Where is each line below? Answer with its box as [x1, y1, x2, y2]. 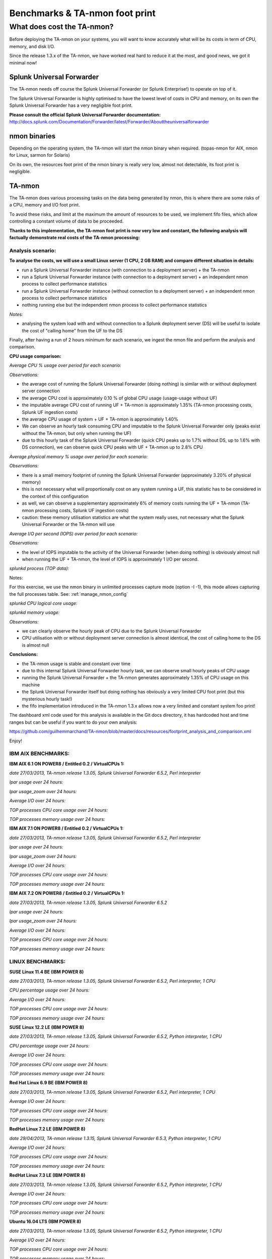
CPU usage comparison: [9, 353, 61, 359]
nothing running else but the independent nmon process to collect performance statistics [22, 302, 207, 308]
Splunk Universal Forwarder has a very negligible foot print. [9, 102, 133, 108]
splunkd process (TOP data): [9, 566, 70, 572]
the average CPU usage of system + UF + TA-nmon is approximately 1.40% [22, 416, 178, 422]
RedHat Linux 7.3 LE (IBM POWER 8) [9, 1172, 86, 1178]
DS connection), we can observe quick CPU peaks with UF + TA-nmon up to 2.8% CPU [22, 444, 203, 450]
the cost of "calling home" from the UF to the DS [22, 327, 123, 333]
